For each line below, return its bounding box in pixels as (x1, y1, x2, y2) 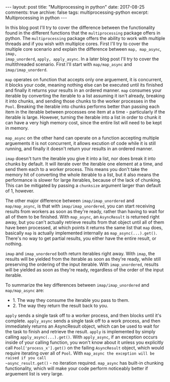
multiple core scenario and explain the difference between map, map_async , (5, 46, 161, 52)
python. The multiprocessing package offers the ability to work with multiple (5, 36, 165, 41)
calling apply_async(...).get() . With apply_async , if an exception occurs (5, 334, 158, 340)
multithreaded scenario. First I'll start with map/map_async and (5, 61, 132, 67)
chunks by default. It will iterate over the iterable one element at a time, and (5, 161, 163, 167)
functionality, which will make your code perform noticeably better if (5, 365, 148, 371)
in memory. (5, 125, 29, 131)
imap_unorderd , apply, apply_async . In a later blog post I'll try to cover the (5, 56, 159, 62)
